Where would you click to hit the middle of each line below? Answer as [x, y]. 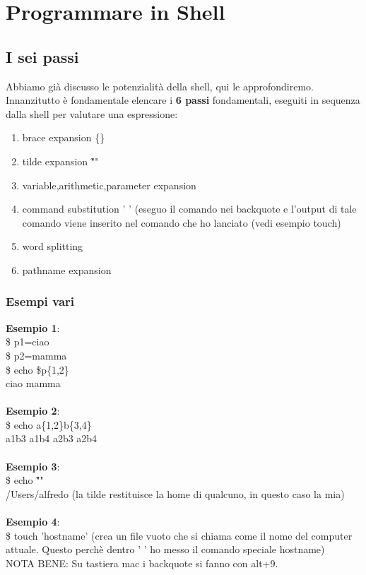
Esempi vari [40, 301]
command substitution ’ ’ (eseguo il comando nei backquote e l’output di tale [189, 209]
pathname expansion [67, 269]
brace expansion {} [64, 137]
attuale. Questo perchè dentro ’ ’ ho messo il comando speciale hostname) [165, 549]
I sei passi [42, 56]
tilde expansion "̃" [60, 161]
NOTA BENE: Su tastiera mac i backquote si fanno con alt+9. [142, 563]
